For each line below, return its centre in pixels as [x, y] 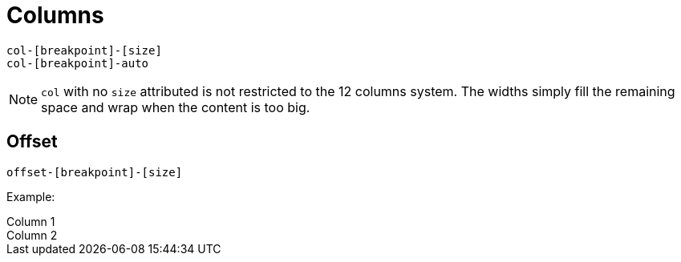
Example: [31, 196]
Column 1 [31, 221]
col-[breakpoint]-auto [78, 63]
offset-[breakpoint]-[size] [95, 172]
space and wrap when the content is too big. [176, 107]
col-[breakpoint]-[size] [84, 50]
